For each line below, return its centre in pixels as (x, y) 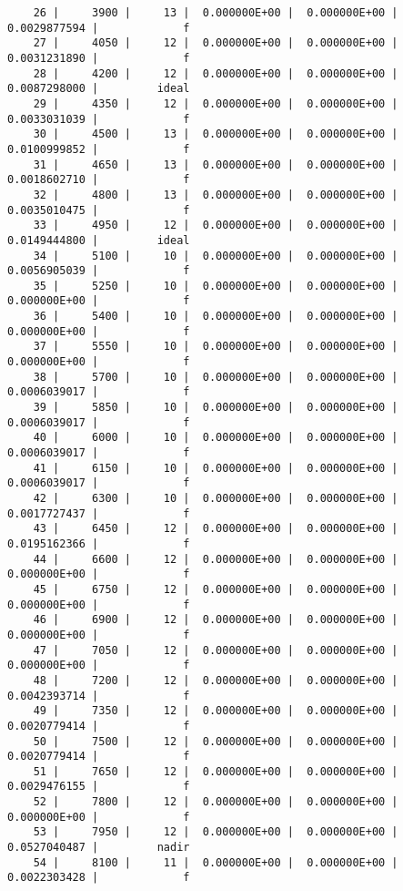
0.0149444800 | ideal (99, 240)
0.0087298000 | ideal (99, 89)
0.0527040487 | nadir (99, 848)
